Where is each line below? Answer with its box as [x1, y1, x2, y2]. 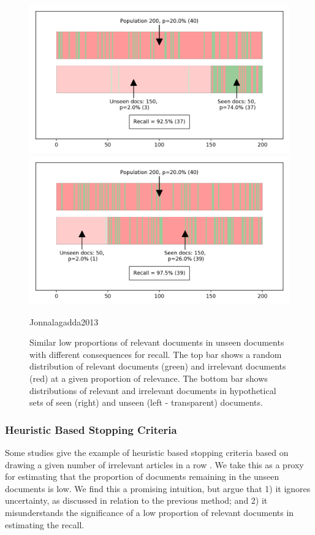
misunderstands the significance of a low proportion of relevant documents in [5, 506, 294, 518]
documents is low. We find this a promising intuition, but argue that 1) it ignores [5, 482, 311, 495]
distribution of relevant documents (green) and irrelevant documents [29, 360, 286, 373]
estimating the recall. [5, 518, 85, 531]
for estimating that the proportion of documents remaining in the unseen [5, 470, 279, 483]
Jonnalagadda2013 [29, 315, 99, 328]
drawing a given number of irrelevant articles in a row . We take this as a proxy [5, 458, 304, 471]
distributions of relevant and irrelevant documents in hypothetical [29, 384, 276, 397]
